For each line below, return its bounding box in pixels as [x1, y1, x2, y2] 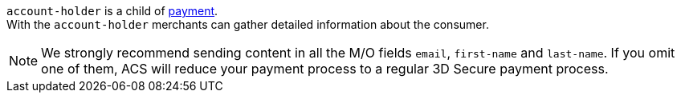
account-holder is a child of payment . [6, 4, 218, 18]
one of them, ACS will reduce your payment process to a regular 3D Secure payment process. [41, 61, 609, 77]
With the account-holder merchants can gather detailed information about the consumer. [6, 18, 489, 31]
